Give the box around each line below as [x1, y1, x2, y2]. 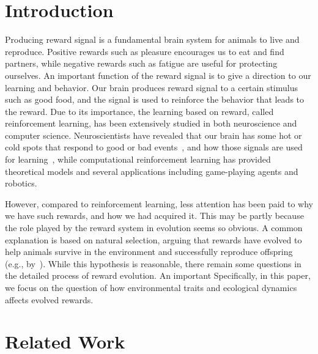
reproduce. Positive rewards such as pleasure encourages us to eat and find [5, 45, 284, 57]
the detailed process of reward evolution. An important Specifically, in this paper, [5, 269, 311, 282]
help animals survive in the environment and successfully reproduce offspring [5, 245, 293, 258]
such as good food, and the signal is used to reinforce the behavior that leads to [5, 93, 305, 106]
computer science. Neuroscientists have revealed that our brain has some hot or [5, 128, 302, 141]
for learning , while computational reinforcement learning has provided [5, 153, 271, 166]
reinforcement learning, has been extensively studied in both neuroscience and [5, 117, 297, 130]
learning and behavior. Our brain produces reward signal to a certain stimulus [5, 81, 298, 94]
